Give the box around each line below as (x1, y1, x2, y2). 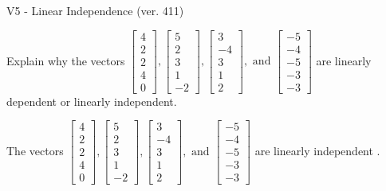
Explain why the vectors (6, 52, 125, 68)
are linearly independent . (254, 142, 380, 158)
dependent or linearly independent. (6, 92, 177, 109)
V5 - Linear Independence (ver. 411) (6, 2, 184, 18)
